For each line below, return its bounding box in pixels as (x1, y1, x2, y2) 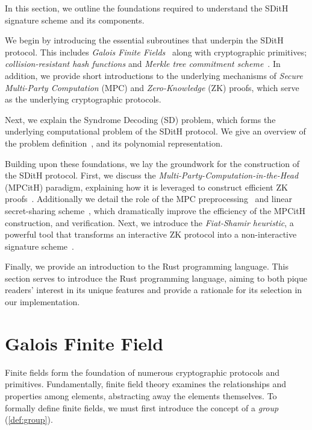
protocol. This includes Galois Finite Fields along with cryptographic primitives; (5, 45, 307, 58)
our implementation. (5, 296, 80, 308)
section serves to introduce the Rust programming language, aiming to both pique (5, 271, 307, 284)
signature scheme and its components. (5, 13, 145, 26)
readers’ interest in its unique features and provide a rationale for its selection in (5, 283, 302, 296)
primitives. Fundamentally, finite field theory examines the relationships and (5, 378, 286, 390)
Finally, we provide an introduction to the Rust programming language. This (5, 260, 289, 273)
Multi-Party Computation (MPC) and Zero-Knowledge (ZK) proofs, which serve (5, 81, 299, 93)
